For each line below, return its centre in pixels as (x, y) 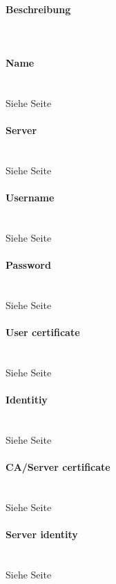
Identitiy (27, 399)
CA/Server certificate (58, 466)
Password (28, 264)
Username (30, 197)
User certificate (43, 332)
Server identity (42, 534)
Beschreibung (38, 9)
